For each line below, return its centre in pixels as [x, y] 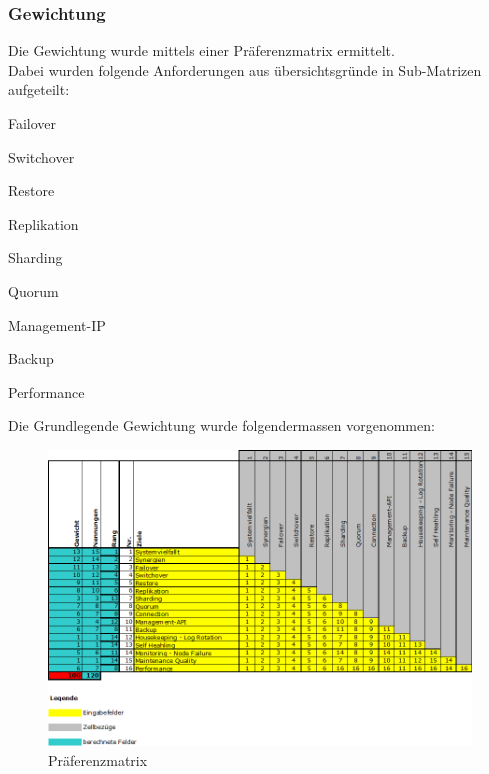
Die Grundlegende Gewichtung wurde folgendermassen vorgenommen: [221, 425]
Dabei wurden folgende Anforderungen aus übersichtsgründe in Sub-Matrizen [245, 69]
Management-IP [57, 324]
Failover [32, 123]
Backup [31, 358]
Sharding [35, 257]
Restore [31, 190]
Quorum [33, 290]
